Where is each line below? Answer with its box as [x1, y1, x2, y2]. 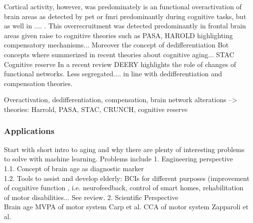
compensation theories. [4, 78, 73, 88]
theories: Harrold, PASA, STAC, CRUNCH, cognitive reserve [4, 104, 188, 114]
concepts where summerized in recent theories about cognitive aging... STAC [4, 49, 234, 59]
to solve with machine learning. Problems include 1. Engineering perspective [4, 154, 233, 164]
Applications [4, 125, 54, 137]
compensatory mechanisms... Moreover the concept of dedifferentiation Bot [4, 40, 229, 50]
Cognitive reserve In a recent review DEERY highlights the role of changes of [4, 59, 236, 69]
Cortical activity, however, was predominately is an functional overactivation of [4, 1, 242, 11]
